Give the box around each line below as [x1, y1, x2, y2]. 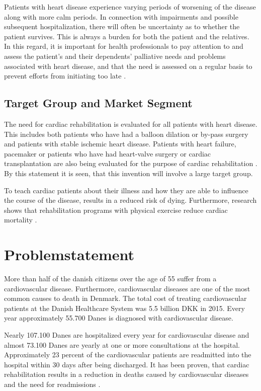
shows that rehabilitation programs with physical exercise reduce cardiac [4, 204, 228, 215]
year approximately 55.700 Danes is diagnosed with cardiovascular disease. [4, 312, 233, 323]
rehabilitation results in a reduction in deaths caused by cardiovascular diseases [4, 369, 249, 379]
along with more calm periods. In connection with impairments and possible [4, 11, 238, 22]
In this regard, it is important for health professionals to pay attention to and [4, 41, 243, 51]
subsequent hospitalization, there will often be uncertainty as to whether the [4, 21, 240, 32]
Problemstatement [4, 244, 135, 265]
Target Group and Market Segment [4, 95, 193, 111]
